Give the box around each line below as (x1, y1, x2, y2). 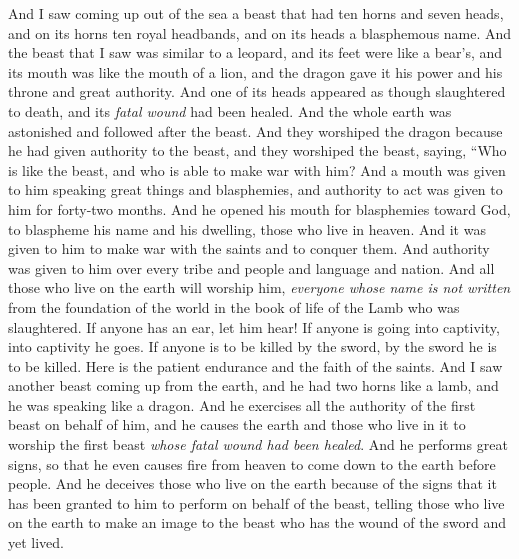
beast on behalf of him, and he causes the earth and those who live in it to (8, 414, 466, 435)
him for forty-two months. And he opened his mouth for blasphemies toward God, (8, 198, 511, 219)
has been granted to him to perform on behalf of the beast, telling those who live (8, 492, 505, 513)
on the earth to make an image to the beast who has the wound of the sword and (8, 512, 507, 533)
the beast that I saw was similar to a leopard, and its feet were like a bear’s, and (8, 42, 503, 63)
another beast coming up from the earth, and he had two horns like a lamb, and (8, 375, 499, 396)
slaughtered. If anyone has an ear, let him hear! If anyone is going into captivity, (8, 316, 500, 337)
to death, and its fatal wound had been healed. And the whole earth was (8, 100, 452, 121)
